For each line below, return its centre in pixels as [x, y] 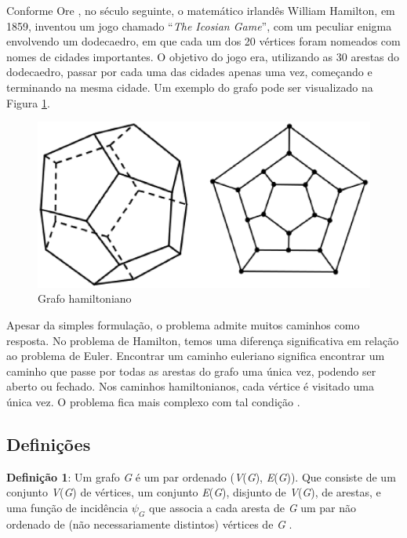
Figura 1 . [28, 102]
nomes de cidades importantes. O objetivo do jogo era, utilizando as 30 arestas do [203, 56]
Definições [49, 443]
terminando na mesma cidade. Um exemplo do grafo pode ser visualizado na [190, 87]
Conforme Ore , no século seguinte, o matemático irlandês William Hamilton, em [201, 10]
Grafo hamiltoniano [85, 298]
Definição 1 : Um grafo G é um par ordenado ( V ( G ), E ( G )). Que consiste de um [201, 476]
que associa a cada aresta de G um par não [253, 507]
